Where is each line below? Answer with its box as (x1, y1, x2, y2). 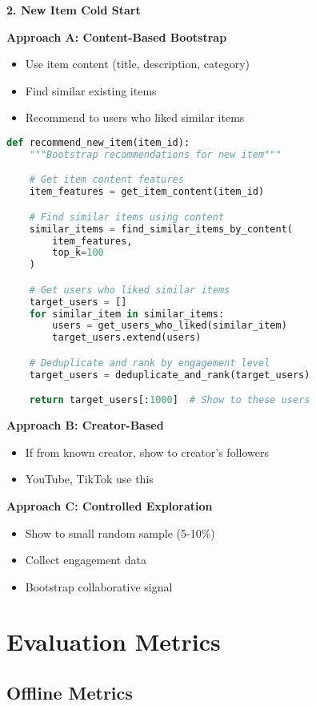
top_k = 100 (52, 247, 104, 259)
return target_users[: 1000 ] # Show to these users (29, 394, 310, 406)
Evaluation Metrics (6, 625, 221, 658)
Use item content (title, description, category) (25, 55, 250, 72)
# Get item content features (29, 174, 184, 186)
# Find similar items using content (29, 211, 225, 223)
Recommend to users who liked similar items (25, 109, 245, 126)
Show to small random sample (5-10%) (25, 524, 215, 541)
